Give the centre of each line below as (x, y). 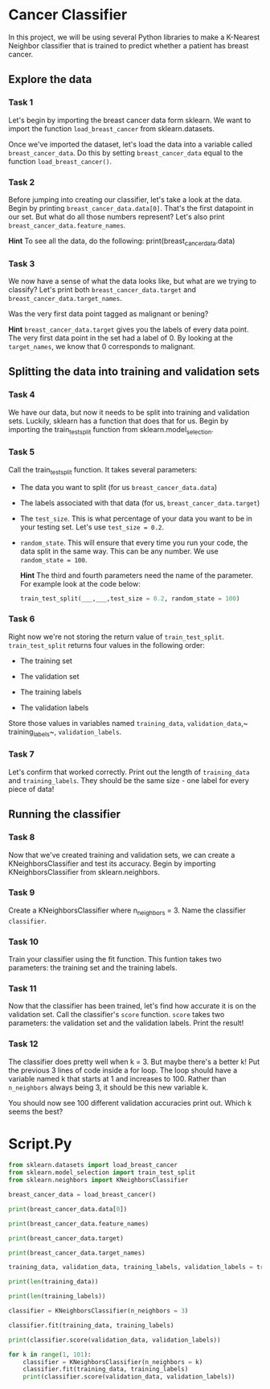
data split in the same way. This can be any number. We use (119, 551)
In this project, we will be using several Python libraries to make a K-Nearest (134, 37)
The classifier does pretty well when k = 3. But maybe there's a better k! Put (134, 1061)
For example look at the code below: (80, 583)
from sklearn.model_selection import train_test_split (102, 1173)
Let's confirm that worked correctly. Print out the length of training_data (129, 772)
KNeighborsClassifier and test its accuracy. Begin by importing (112, 863)
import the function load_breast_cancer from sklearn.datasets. (112, 128)
